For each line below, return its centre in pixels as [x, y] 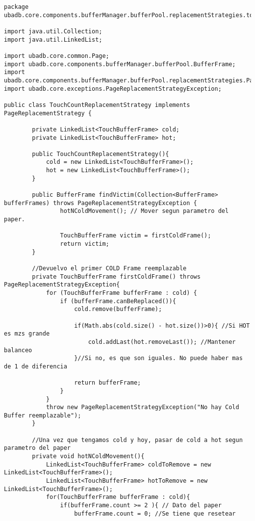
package [16, 7]
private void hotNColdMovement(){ [88, 456]
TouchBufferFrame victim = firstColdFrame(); [136, 236]
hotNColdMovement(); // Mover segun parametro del [144, 211]
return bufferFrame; [108, 383]
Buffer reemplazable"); [43, 415]
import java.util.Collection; [53, 31]
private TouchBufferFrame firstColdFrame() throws [116, 276]
